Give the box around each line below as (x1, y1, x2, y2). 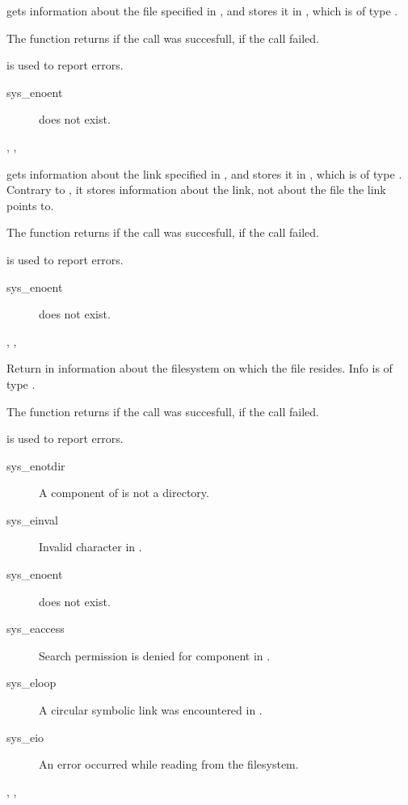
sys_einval (6, 511, 58, 528)
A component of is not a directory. (39, 484, 209, 501)
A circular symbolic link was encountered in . (39, 702, 263, 719)
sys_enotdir (6, 457, 65, 474)
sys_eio (6, 728, 44, 745)
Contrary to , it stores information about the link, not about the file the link (6, 181, 386, 198)
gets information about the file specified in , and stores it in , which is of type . (6, 2, 398, 19)
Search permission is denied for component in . (39, 647, 271, 664)
